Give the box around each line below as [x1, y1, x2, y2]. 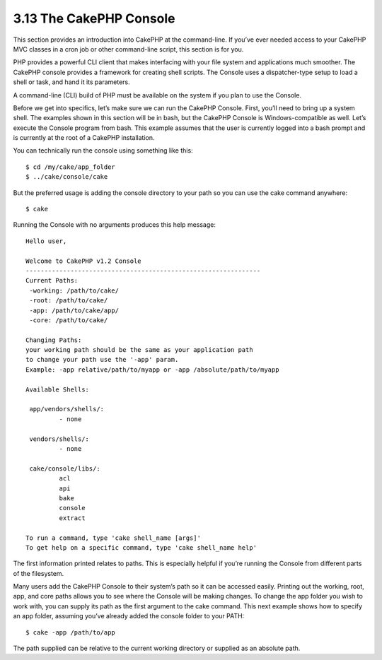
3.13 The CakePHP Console [13, 11, 176, 26]
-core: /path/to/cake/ [29, 316, 108, 324]
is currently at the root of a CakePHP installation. [13, 134, 155, 142]
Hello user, [25, 237, 67, 245]
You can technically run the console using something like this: [13, 146, 194, 155]
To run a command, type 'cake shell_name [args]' [25, 534, 202, 542]
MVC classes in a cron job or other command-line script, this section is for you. [13, 45, 244, 53]
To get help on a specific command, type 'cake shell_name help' [25, 543, 257, 551]
